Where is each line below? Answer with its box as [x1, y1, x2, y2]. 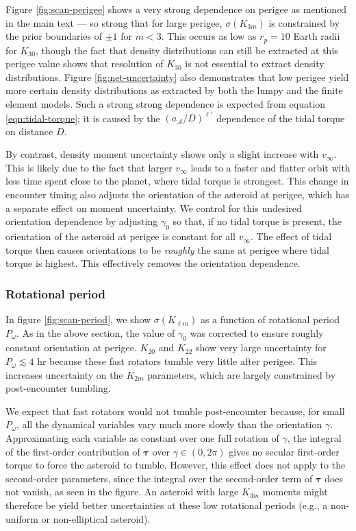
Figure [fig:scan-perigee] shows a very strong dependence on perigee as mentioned [5, 2, 347, 16]
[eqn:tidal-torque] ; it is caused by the [5, 110, 160, 125]
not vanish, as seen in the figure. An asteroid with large [5, 484, 239, 499]
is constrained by [268, 15, 340, 29]
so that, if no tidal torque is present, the [173, 214, 342, 228]
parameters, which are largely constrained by [147, 367, 336, 381]
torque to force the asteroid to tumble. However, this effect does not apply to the [5, 458, 346, 472]
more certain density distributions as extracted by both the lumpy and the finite [5, 83, 343, 97]
